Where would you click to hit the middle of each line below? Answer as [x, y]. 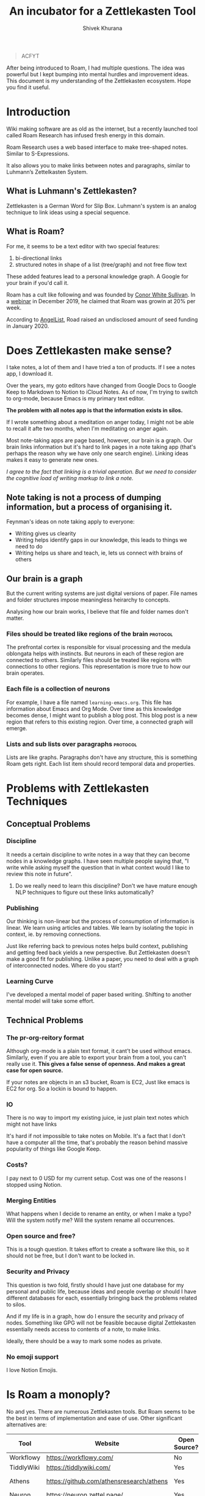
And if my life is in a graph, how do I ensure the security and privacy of [95, 1316]
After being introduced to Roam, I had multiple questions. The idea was [95, 68]
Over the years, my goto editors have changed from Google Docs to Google [101, 386]
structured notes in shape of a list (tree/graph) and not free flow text [101, 264]
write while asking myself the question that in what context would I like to [98, 867]
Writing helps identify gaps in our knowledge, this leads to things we [101, 540]
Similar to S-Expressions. [38, 153]
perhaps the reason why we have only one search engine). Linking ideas [97, 453]
